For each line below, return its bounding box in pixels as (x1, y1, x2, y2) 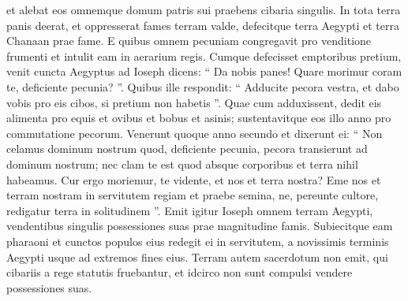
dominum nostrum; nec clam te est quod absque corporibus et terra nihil (6, 155, 358, 172)
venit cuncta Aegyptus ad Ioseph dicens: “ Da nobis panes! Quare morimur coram (6, 63, 402, 80)
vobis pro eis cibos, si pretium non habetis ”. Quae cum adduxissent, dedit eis (6, 94, 382, 110)
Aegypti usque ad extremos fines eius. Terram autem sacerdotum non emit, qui (6, 248, 388, 265)
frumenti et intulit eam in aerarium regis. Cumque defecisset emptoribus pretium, (6, 47, 402, 64)
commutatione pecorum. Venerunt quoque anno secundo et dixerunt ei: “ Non (6, 124, 383, 141)
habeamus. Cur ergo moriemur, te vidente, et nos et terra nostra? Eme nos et (6, 171, 381, 188)
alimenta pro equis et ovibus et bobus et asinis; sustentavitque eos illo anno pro (6, 110, 391, 126)
